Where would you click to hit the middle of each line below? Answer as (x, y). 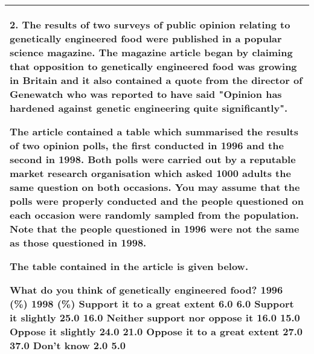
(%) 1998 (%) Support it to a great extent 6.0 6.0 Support (152, 304)
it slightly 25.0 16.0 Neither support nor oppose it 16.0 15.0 (155, 317)
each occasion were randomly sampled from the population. (154, 215)
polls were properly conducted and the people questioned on (157, 201)
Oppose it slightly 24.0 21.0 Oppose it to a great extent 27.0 (156, 331)
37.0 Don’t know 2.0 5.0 (68, 345)
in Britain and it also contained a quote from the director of (156, 80)
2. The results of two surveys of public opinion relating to (150, 24)
